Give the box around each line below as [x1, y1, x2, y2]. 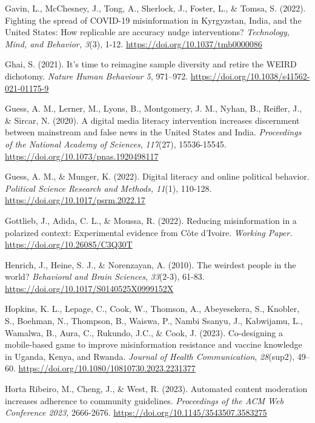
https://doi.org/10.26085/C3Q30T [5, 238, 133, 251]
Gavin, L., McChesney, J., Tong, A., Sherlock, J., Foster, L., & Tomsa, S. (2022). [5, 2, 306, 14]
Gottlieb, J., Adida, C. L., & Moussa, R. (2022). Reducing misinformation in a [5, 214, 297, 226]
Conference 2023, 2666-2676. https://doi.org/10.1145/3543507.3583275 [5, 406, 267, 419]
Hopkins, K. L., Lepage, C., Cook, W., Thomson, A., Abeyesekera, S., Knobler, [5, 302, 300, 315]
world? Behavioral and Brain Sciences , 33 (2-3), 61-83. [5, 270, 205, 283]
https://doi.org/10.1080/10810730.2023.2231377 [18, 362, 196, 374]
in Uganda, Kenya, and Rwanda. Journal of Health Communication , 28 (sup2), [5, 350, 295, 362]
